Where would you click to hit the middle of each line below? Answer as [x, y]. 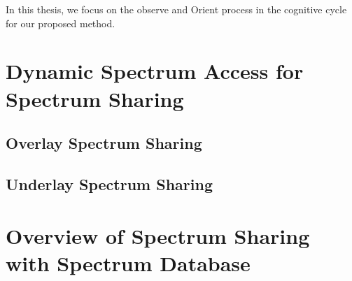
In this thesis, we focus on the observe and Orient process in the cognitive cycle [176, 9]
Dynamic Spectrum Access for [155, 71]
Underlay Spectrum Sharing [109, 183]
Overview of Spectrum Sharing [158, 235]
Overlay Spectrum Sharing [104, 143]
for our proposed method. [61, 23]
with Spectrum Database [128, 262]
